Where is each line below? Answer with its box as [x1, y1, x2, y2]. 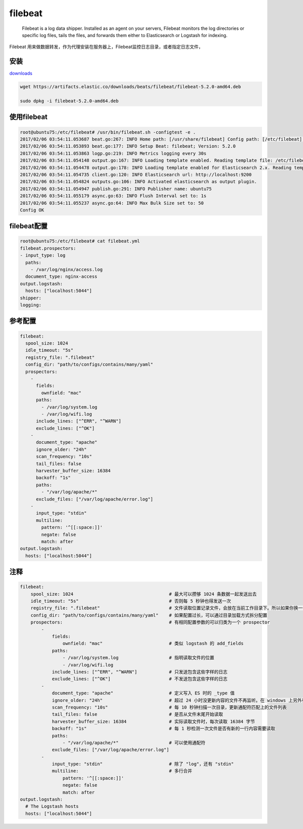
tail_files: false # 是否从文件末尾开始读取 [52, 712, 223, 717]
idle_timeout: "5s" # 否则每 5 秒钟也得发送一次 [30, 598, 231, 604]
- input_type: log [20, 253, 66, 258]
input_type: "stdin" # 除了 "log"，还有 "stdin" [52, 761, 234, 767]
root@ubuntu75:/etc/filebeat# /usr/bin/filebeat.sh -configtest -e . [20, 129, 196, 135]
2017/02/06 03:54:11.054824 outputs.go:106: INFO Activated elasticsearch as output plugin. [20, 179, 257, 185]
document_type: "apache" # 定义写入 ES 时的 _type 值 [52, 690, 235, 696]
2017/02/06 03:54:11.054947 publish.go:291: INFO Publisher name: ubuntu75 [20, 186, 212, 192]
